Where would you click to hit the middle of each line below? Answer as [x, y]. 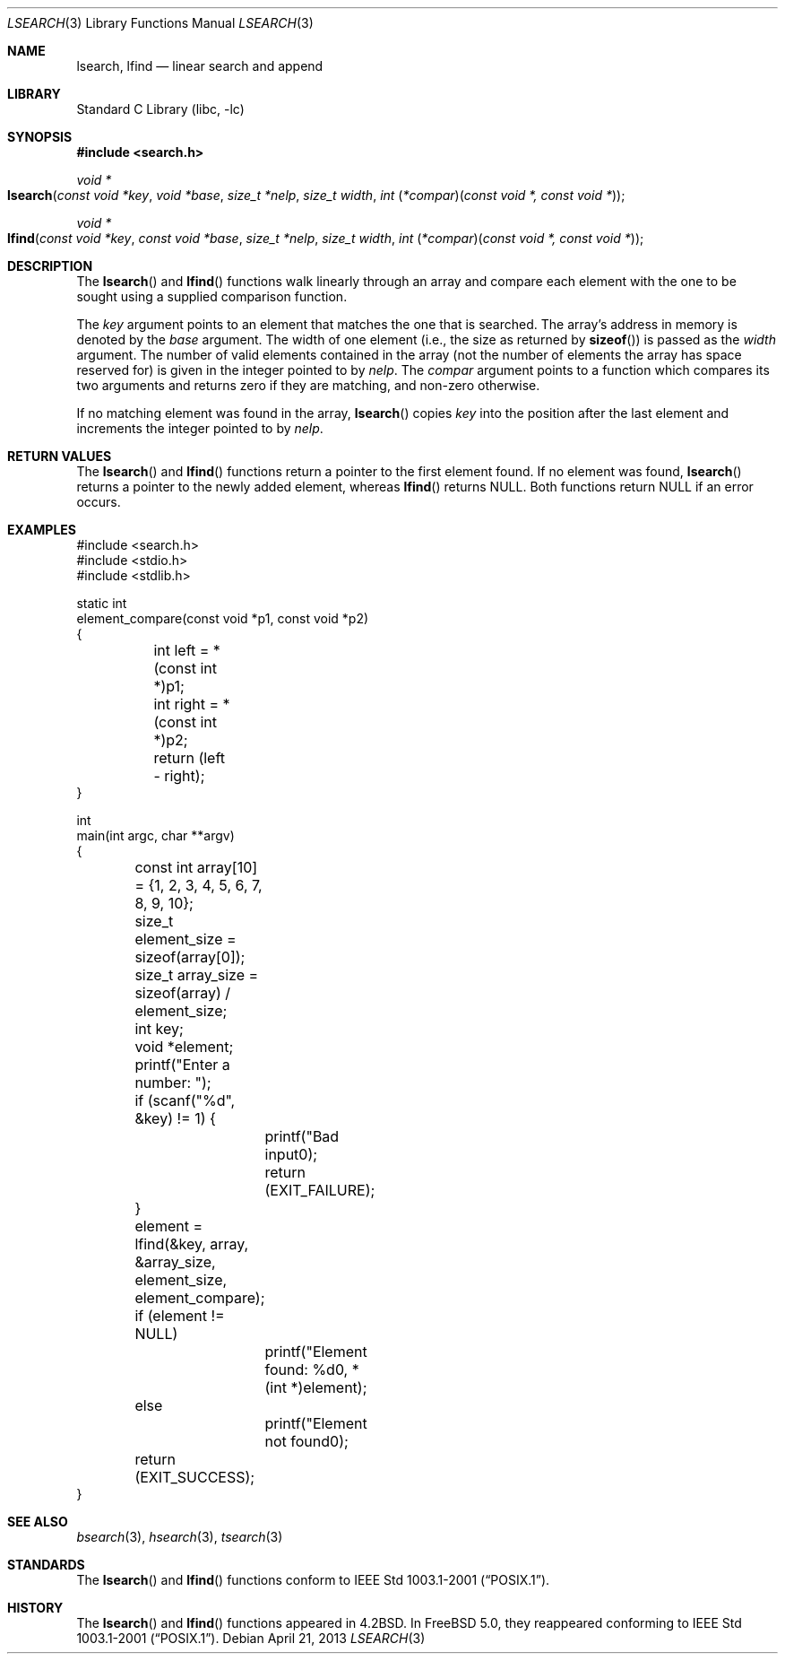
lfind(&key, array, [192, 1244]
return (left [190, 758]
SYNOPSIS [40, 137]
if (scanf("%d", [185, 1100]
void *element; [184, 1047]
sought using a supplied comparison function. [212, 296]
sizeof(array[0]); [190, 957]
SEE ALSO [38, 1522]
